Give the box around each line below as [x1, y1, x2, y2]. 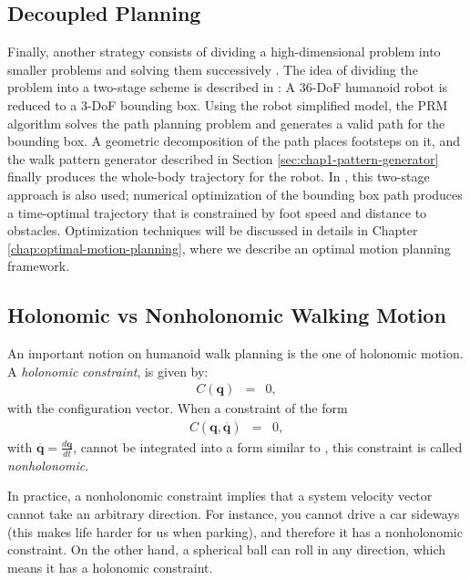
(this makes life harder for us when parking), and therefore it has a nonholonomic [7, 522, 463, 541]
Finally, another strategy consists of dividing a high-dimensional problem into [7, 42, 441, 61]
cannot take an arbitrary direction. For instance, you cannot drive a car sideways [7, 503, 460, 523]
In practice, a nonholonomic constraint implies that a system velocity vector [7, 486, 433, 505]
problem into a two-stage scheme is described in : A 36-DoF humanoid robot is [7, 78, 448, 97]
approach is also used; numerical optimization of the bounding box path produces [7, 184, 463, 203]
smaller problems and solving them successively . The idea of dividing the [7, 59, 418, 78]
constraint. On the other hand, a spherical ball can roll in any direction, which [7, 540, 446, 559]
